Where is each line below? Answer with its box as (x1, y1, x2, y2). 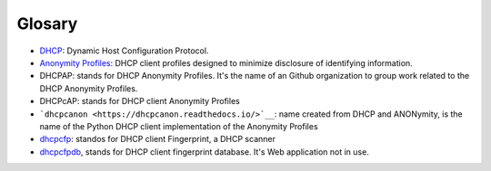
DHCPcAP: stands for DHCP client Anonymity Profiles (39, 96, 240, 107)
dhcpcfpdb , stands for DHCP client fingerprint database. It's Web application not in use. (39, 146, 370, 157)
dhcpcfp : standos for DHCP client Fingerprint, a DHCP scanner (39, 134, 276, 145)
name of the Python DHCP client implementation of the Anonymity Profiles (39, 120, 318, 131)
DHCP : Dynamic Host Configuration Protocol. (39, 45, 209, 56)
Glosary (16, 14, 78, 33)
